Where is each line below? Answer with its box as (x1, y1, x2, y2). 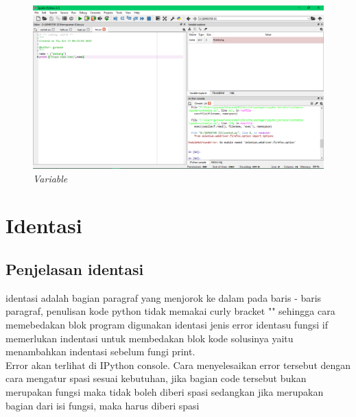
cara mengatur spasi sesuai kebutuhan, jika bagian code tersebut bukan (5, 371, 307, 385)
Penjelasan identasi (5, 259, 144, 280)
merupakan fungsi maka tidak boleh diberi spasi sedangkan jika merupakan (5, 385, 324, 398)
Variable (33, 171, 68, 185)
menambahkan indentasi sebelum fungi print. (5, 344, 195, 359)
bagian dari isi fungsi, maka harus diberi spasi (5, 398, 200, 412)
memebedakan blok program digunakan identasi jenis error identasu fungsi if (5, 318, 328, 332)
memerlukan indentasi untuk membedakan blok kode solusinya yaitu (5, 331, 294, 345)
